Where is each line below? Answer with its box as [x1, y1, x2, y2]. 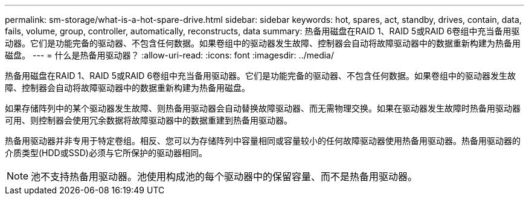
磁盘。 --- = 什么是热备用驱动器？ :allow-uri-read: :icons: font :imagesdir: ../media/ [5, 50, 335, 60]
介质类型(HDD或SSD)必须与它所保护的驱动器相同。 [5, 148, 207, 158]
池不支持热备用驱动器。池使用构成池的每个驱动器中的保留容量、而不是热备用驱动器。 [31, 170, 418, 183]
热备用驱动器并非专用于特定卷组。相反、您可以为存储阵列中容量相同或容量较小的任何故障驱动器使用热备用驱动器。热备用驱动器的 [5, 136, 521, 146]
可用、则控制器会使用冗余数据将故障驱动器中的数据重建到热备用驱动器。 [5, 115, 292, 125]
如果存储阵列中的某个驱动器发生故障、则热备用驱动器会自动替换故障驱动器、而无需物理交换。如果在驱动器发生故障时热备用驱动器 [5, 103, 521, 113]
